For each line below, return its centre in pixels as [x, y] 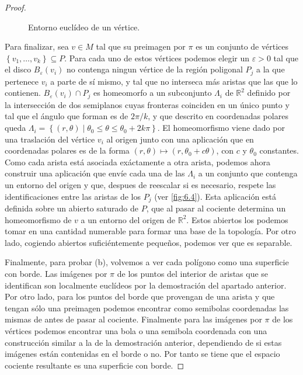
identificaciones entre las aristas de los [73, 196]
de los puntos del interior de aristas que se [193, 274]
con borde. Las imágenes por [56, 274]
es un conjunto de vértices [242, 46]
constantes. [279, 150]
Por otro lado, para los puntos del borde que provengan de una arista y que [140, 296]
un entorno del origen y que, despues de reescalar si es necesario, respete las [140, 185]
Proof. [15, 7]
